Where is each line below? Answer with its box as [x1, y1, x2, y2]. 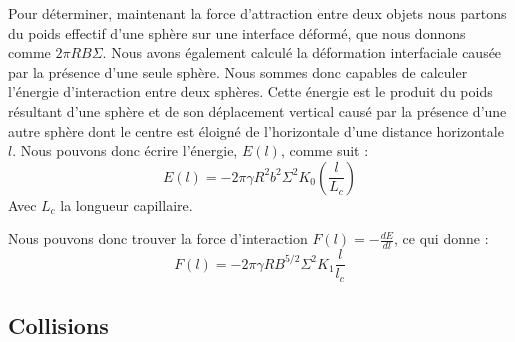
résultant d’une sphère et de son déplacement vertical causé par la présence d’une [8, 100, 507, 121]
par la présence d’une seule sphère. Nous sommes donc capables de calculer [8, 61, 468, 82]
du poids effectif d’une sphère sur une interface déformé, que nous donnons [8, 22, 466, 43]
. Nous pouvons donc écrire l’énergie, [12, 140, 238, 161]
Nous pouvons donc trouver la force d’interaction [8, 228, 308, 249]
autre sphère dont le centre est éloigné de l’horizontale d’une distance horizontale [8, 120, 504, 141]
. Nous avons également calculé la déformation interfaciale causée [102, 42, 502, 63]
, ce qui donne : [394, 228, 489, 249]
